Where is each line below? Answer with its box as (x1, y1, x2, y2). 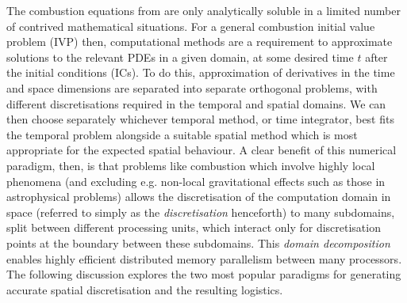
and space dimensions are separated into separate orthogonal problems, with (6, 79, 378, 96)
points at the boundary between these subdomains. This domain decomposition (6, 234, 390, 251)
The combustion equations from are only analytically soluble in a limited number (6, 2, 401, 18)
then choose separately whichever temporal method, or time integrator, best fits (6, 111, 394, 127)
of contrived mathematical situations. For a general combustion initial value (6, 17, 375, 34)
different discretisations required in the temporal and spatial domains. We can (6, 95, 386, 112)
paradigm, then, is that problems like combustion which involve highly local (6, 157, 375, 173)
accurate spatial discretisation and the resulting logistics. (6, 281, 283, 297)
